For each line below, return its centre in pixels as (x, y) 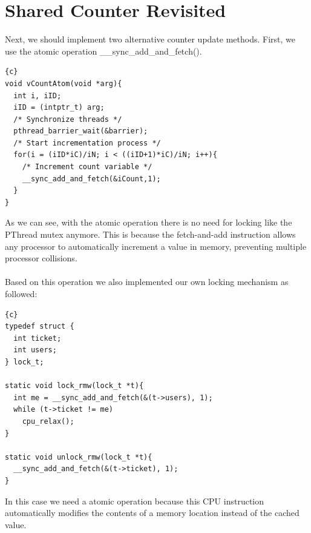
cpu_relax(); (48, 421)
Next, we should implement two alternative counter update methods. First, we (150, 39)
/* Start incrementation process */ (87, 143)
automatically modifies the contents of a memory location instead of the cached (152, 513)
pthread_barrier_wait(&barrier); (81, 131)
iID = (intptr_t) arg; (59, 108)
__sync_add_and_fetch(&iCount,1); (91, 179)
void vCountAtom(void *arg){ (64, 83)
